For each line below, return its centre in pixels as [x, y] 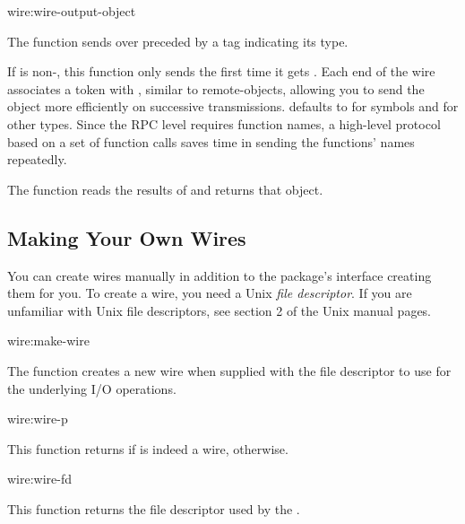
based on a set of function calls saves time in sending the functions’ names [211, 141]
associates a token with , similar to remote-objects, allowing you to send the [216, 88]
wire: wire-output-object [72, 11]
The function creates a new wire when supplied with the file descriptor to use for [229, 370]
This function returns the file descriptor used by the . [154, 508]
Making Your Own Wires [127, 237]
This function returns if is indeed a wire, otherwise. [148, 448]
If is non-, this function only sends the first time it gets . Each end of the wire [221, 71]
